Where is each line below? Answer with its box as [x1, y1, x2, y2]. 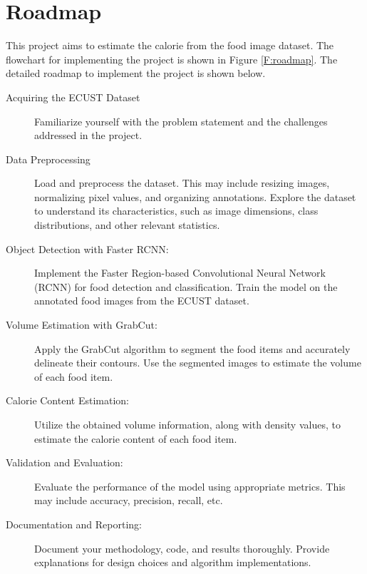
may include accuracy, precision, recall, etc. [34, 493, 223, 508]
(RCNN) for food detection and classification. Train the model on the [34, 279, 338, 294]
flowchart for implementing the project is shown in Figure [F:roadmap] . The [6, 51, 338, 66]
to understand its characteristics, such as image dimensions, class [34, 203, 319, 218]
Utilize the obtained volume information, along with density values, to [34, 417, 341, 431]
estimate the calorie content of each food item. [34, 431, 237, 446]
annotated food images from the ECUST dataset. [34, 293, 249, 308]
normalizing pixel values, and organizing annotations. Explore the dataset [34, 189, 356, 204]
